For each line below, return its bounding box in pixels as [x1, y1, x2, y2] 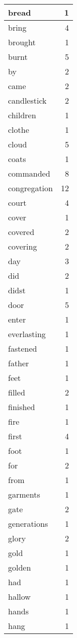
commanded [8, 168, 50, 179]
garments [8, 489, 40, 500]
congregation [8, 182, 53, 194]
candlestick [8, 95, 47, 106]
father [8, 357, 29, 369]
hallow [8, 591, 31, 602]
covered [8, 226, 35, 237]
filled [8, 386, 25, 398]
